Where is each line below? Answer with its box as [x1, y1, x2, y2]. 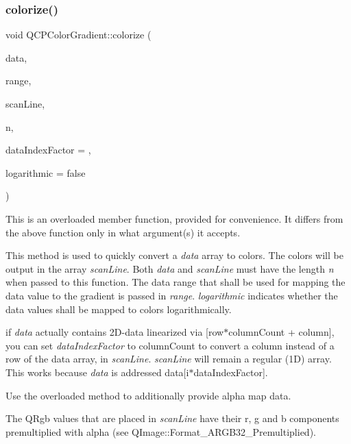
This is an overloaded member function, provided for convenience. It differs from [5, 211, 343, 225]
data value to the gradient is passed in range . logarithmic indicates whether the [5, 288, 338, 302]
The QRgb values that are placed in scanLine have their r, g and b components [5, 411, 339, 425]
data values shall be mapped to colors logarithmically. [5, 301, 232, 316]
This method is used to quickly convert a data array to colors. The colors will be [5, 248, 343, 262]
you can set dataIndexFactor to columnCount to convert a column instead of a [5, 338, 335, 352]
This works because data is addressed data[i [5, 365, 189, 379]
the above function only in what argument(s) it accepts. [5, 225, 241, 239]
